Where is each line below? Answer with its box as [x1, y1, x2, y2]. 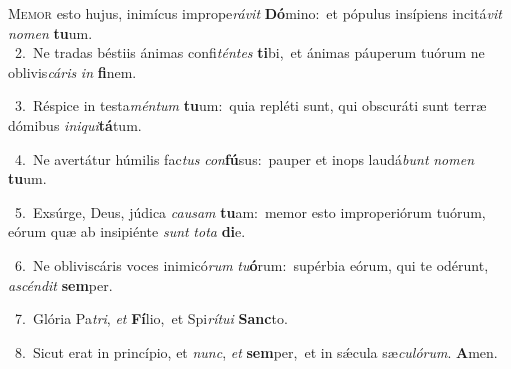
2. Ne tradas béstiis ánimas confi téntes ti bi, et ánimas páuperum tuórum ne [14, 42, 485, 63]
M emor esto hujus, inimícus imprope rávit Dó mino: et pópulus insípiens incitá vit [8, 3, 502, 23]
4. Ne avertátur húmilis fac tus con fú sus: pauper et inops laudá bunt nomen [14, 148, 475, 169]
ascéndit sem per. [8, 274, 113, 295]
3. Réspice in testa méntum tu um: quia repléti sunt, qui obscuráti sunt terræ [14, 95, 487, 116]
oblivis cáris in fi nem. [8, 61, 137, 82]
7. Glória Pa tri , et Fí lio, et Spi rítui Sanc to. [14, 308, 288, 329]
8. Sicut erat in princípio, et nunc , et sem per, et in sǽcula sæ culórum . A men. [14, 341, 498, 362]
